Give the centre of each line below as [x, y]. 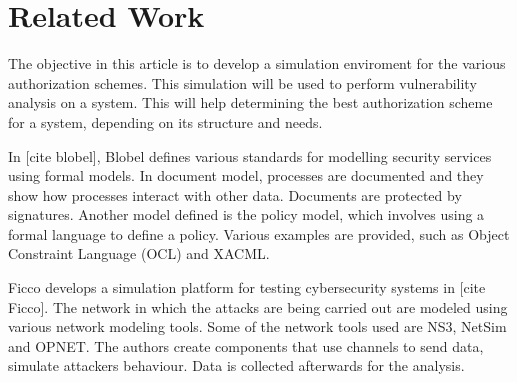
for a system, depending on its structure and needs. [165, 121]
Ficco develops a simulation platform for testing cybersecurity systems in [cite [247, 287]
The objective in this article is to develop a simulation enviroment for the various [257, 63]
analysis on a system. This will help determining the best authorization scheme [250, 102]
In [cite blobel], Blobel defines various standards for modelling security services [250, 155]
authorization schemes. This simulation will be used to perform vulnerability [242, 82]
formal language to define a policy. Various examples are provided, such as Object [259, 233]
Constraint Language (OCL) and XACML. [139, 253]
